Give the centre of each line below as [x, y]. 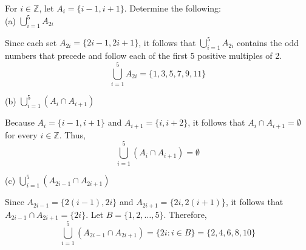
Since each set [31, 42]
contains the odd [267, 42]
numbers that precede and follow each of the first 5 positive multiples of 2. [144, 56]
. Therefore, [185, 214]
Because [20, 122]
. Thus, [72, 134]
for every [21, 134]
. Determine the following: [172, 8]
